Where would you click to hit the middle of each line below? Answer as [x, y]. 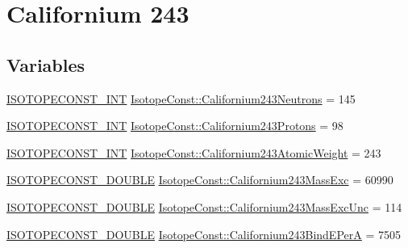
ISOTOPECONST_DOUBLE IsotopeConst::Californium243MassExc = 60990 [200, 180]
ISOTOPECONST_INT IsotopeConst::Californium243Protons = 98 [175, 126]
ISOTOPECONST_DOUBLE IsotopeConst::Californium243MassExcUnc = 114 [204, 206]
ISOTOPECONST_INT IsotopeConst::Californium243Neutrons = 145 [181, 98]
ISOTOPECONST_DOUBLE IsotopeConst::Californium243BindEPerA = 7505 [204, 234]
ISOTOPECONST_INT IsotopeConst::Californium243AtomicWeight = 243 [194, 152]
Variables [46, 64]
